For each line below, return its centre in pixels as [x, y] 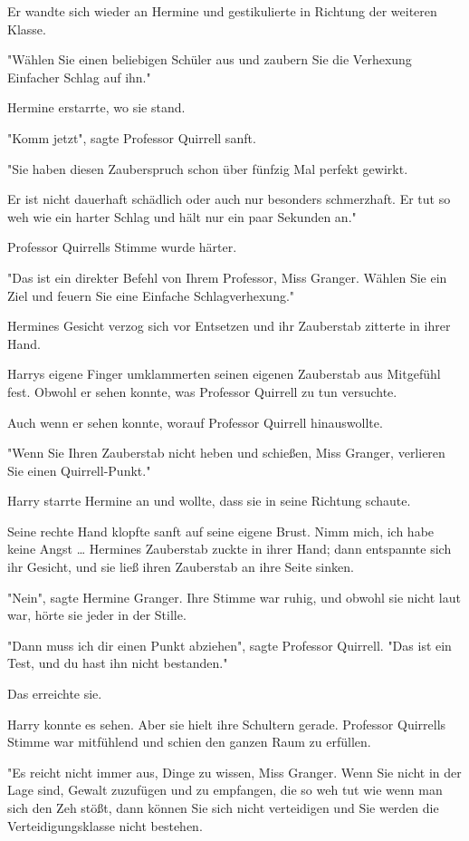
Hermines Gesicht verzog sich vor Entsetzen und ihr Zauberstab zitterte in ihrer [229, 326]
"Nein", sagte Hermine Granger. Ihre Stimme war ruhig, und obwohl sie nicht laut [234, 597]
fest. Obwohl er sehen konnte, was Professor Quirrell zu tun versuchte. [202, 391]
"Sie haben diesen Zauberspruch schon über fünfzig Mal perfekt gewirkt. [208, 168]
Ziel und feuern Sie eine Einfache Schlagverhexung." [151, 295]
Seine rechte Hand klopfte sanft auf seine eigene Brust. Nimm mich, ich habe [221, 531]
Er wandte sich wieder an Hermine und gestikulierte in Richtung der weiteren [222, 11]
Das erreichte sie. [55, 694]
